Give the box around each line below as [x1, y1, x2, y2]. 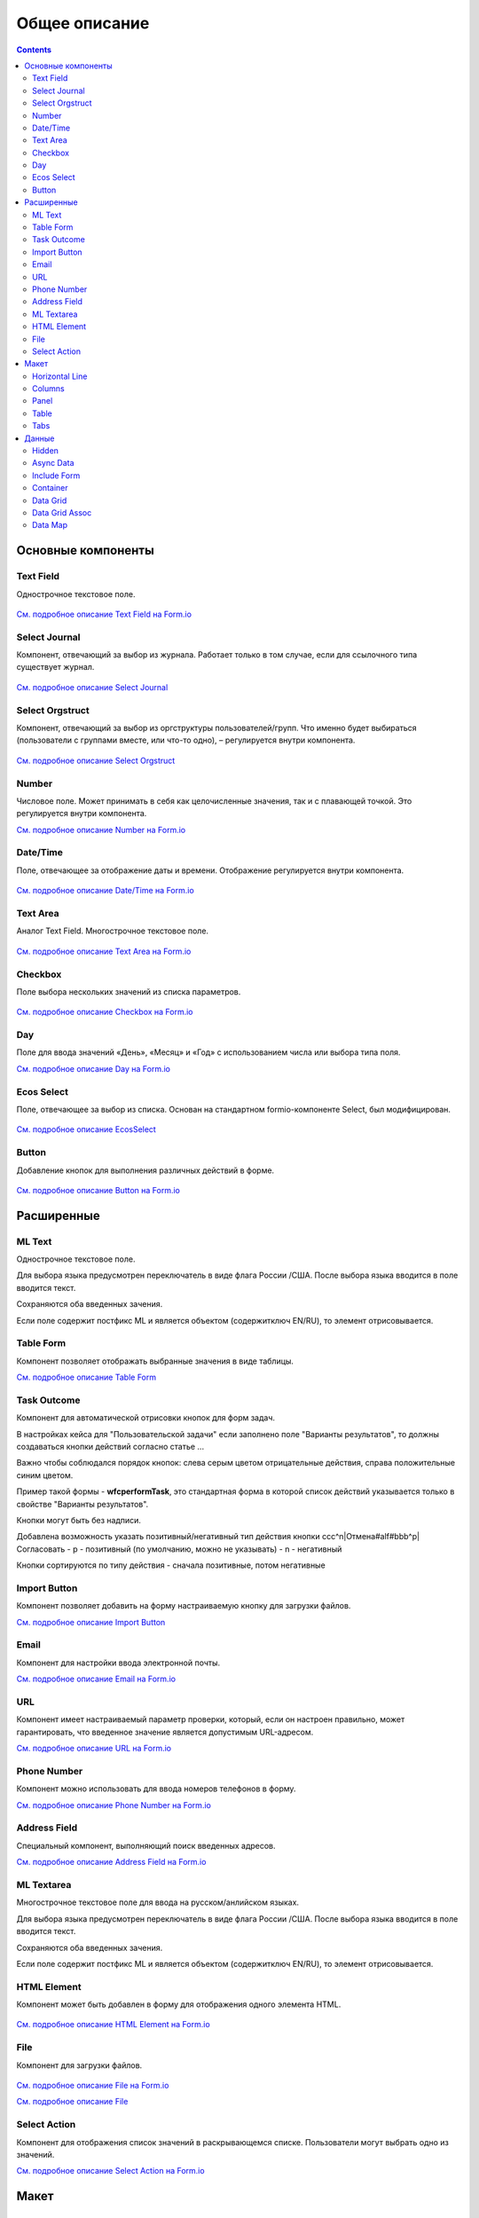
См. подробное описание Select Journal [16, 681, 169, 692]
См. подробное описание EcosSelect [16, 1124, 157, 1135]
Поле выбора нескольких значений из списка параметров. [16, 986, 241, 997]
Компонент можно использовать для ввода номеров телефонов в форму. [16, 1783, 296, 1794]
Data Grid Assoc [32, 507, 92, 518]
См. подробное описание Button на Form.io [16, 1184, 181, 1195]
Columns [32, 383, 66, 394]
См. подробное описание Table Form [16, 1372, 157, 1383]
